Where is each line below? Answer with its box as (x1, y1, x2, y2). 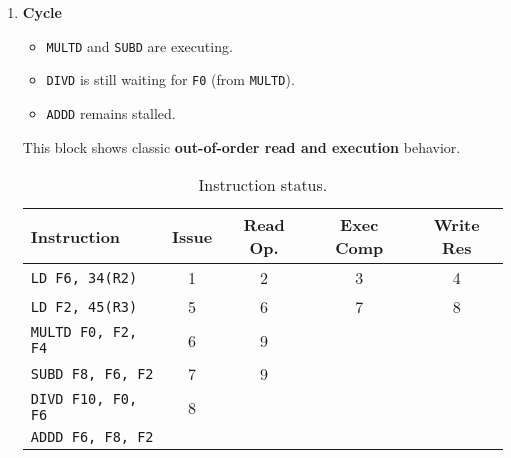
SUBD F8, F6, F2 (30, 365, 154, 382)
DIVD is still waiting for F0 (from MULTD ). (46, 69, 295, 90)
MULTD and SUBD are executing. (46, 35, 233, 56)
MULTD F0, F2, (30, 324, 138, 341)
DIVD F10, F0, (30, 391, 138, 408)
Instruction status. (198, 173, 328, 197)
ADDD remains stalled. (46, 102, 176, 123)
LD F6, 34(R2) (30, 269, 138, 286)
